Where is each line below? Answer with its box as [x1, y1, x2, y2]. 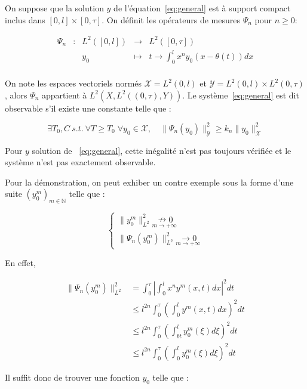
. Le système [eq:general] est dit [182, 88, 299, 101]
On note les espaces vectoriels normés [5, 77, 142, 89]
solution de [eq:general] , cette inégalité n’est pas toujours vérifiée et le [32, 144, 291, 156]
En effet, [5, 257, 36, 269]
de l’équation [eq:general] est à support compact [113, 2, 291, 14]
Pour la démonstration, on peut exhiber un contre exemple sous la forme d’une [5, 175, 294, 188]
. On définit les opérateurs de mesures [102, 13, 240, 26]
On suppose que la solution [5, 2, 104, 14]
